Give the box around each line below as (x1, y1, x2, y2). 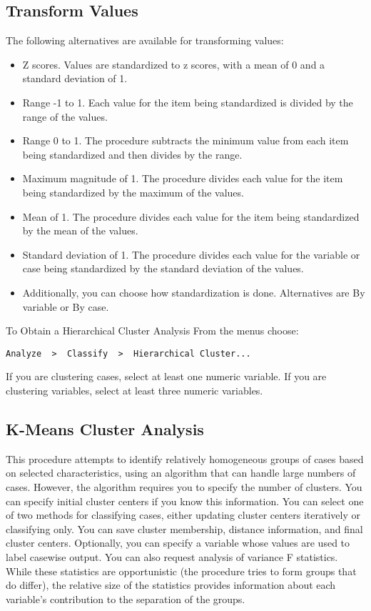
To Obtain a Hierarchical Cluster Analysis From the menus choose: (6, 323, 299, 338)
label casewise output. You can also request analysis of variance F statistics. (6, 549, 338, 564)
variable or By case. (22, 299, 109, 314)
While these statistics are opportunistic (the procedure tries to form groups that (6, 563, 357, 578)
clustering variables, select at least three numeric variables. (6, 382, 263, 397)
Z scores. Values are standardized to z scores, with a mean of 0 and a (22, 56, 325, 71)
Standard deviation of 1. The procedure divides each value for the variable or (22, 247, 360, 262)
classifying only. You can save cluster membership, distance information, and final (6, 521, 363, 536)
